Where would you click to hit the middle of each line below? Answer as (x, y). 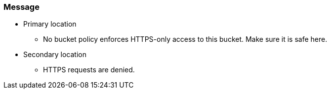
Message (21, 7)
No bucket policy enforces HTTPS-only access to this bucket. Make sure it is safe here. (185, 39)
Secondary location (55, 55)
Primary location (50, 24)
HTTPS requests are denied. (89, 70)
